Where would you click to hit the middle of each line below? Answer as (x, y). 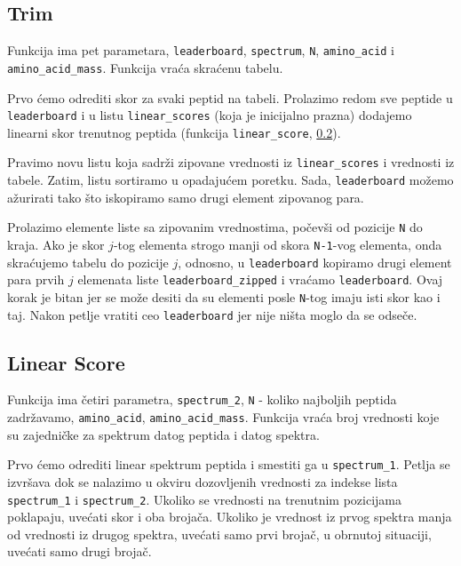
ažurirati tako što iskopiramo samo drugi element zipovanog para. (186, 197)
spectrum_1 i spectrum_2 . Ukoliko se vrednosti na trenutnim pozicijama (205, 499)
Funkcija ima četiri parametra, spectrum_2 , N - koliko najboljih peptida (202, 399)
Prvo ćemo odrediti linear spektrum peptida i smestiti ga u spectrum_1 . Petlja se (229, 464)
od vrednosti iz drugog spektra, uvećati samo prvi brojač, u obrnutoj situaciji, (219, 534)
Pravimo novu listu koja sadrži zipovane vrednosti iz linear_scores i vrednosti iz (231, 162)
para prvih (36, 279)
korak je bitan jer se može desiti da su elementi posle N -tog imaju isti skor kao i (224, 296)
